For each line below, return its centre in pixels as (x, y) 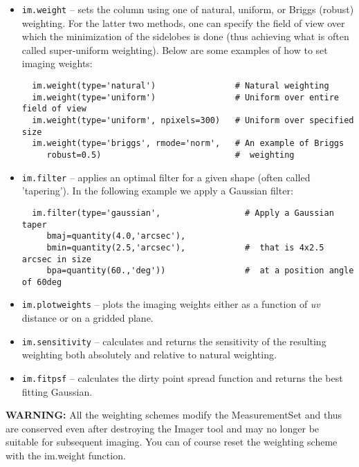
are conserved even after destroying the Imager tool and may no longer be (163, 428)
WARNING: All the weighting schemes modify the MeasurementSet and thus (174, 415)
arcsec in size (57, 259)
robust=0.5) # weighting (171, 155)
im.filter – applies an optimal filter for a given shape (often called (166, 177)
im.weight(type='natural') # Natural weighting (181, 86)
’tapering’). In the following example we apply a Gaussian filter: (157, 191)
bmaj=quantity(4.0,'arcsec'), (116, 236)
